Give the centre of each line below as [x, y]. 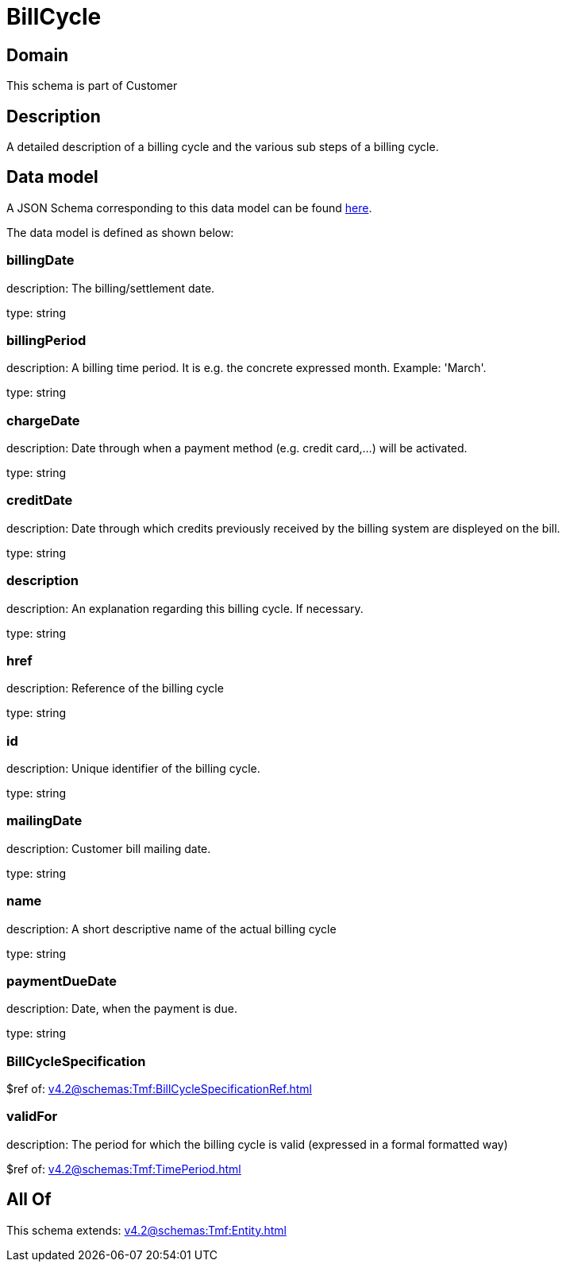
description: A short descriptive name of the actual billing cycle [171, 929]
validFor [32, 1117]
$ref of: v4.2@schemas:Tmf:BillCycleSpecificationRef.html [159, 1089]
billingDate [40, 260]
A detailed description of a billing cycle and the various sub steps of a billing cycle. [223, 147]
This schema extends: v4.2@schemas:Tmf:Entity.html [146, 1230]
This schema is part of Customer [92, 86]
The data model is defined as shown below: [120, 232]
